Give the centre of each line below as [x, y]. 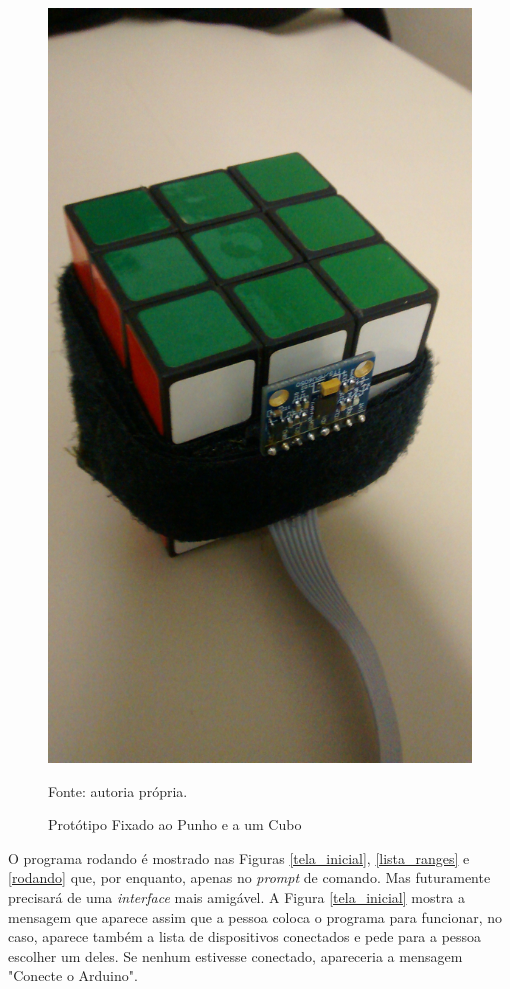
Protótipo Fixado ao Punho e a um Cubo [175, 824]
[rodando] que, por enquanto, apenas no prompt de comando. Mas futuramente [249, 877]
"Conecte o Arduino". [73, 975]
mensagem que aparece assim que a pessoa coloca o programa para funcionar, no [255, 916]
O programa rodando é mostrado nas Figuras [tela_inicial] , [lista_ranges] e [239, 857]
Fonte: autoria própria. [118, 790]
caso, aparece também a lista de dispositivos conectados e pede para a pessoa [245, 936]
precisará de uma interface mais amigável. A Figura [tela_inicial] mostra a [237, 897]
